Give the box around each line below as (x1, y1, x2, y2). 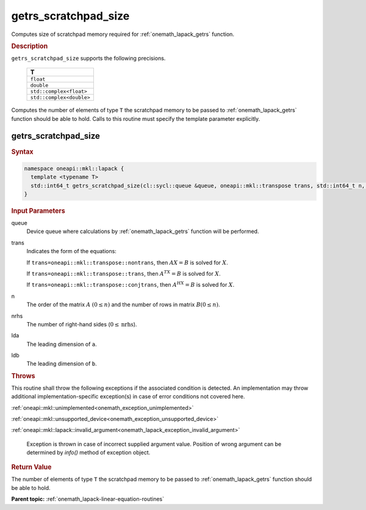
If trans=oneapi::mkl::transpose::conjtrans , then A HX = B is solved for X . (26, 281, 235, 289)
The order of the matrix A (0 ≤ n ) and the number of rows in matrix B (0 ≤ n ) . (26, 301, 220, 308)
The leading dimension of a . (26, 340, 97, 348)
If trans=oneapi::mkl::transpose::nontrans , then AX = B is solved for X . (26, 259, 228, 266)
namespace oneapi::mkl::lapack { (24, 165, 124, 172)
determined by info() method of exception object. (26, 449, 151, 456)
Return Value (11, 463, 52, 472)
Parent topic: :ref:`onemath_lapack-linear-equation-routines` (11, 495, 165, 503)
